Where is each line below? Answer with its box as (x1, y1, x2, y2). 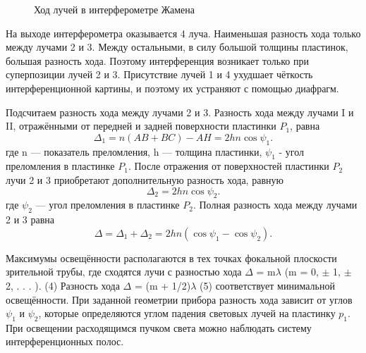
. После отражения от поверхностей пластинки (128, 159, 329, 173)
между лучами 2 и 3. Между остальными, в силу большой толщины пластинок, (6, 39, 348, 54)
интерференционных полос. (6, 334, 124, 349)
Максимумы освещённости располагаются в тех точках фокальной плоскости (6, 250, 337, 265)
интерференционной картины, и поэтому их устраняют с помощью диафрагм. (6, 80, 339, 95)
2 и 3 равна (6, 212, 55, 227)
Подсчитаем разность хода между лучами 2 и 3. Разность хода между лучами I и (6, 104, 354, 119)
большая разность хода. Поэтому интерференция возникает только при (6, 53, 309, 68)
